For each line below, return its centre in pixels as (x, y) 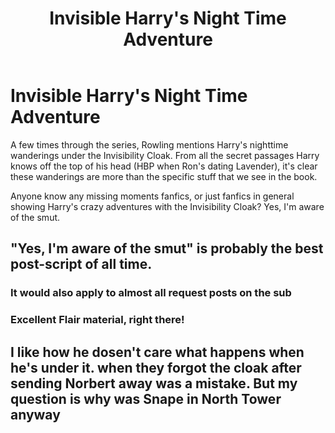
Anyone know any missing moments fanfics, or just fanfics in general (152, 196)
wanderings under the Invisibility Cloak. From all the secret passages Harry (165, 155)
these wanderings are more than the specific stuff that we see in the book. (164, 176)
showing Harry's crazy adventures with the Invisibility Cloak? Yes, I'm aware (167, 206)
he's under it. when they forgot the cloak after (156, 367)
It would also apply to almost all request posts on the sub (151, 293)
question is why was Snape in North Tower (146, 398)
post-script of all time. (81, 264)
